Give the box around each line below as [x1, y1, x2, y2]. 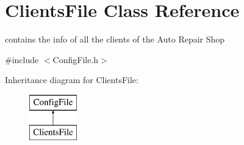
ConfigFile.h [52, 53, 99, 66]
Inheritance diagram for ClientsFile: [5, 73, 138, 86]
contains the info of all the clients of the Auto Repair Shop [5, 33, 225, 46]
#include [5, 53, 39, 66]
